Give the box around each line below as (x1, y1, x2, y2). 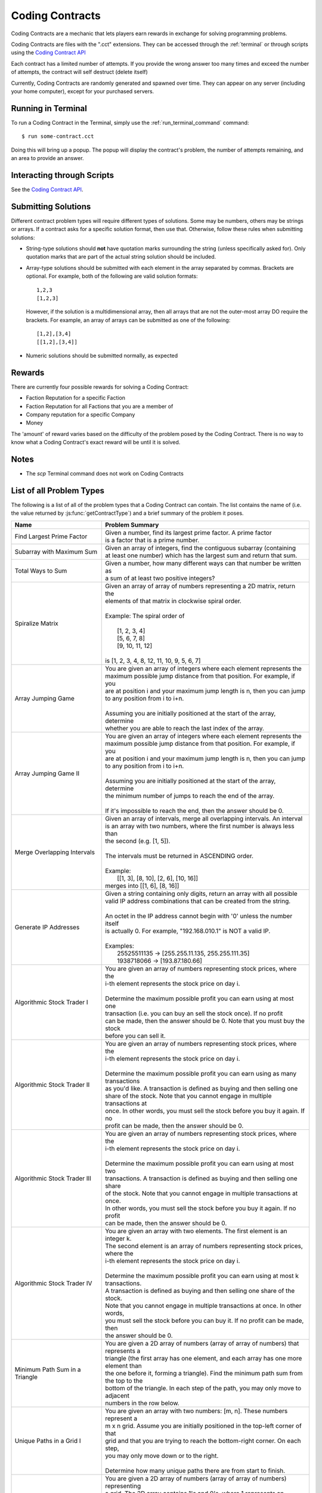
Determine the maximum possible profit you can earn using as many (105, 1069, 297, 1077)
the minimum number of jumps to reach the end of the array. (105, 791, 275, 800)
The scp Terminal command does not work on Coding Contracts (26, 470, 184, 477)
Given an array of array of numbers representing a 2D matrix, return (105, 582, 295, 590)
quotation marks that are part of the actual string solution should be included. (26, 253, 216, 260)
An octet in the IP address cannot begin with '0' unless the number (105, 911, 293, 920)
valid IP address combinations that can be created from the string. (105, 896, 291, 905)
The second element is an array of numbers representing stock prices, (105, 1242, 304, 1250)
